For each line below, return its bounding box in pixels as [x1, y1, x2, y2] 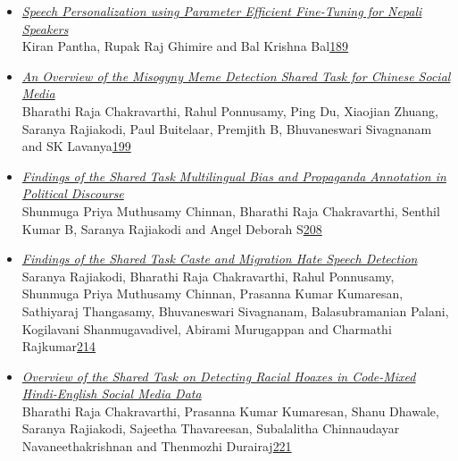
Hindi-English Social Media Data [21, 384, 202, 403]
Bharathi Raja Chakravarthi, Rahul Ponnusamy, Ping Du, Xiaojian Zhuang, [21, 101, 438, 120]
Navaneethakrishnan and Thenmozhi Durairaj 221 [21, 437, 292, 456]
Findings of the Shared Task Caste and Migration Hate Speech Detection [21, 249, 418, 268]
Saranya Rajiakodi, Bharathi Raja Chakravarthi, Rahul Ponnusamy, [21, 266, 395, 285]
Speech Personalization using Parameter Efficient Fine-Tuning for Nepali [21, 2, 422, 20]
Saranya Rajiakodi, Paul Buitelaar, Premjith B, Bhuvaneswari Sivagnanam [21, 119, 432, 138]
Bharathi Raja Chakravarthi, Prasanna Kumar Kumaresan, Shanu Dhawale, [21, 401, 439, 420]
